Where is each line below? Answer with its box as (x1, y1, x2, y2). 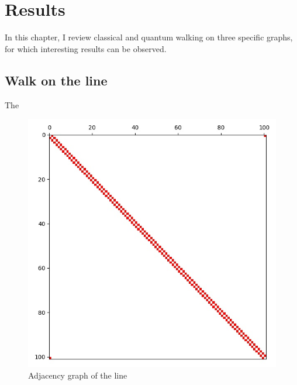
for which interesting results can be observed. (5, 42, 167, 54)
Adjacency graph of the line (28, 369, 127, 381)
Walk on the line (5, 71, 108, 89)
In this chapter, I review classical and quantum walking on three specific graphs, (5, 31, 293, 43)
